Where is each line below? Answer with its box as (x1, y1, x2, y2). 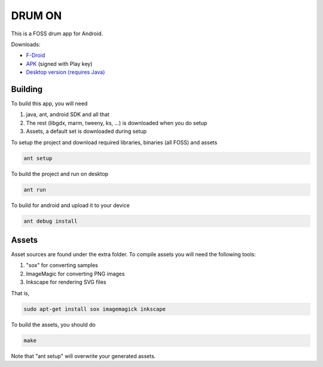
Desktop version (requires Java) (26, 69, 105, 76)
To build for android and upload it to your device (11, 201, 130, 209)
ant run (23, 186, 46, 193)
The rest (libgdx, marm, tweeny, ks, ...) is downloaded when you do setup (26, 119, 208, 126)
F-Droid (26, 51, 45, 59)
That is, (11, 289, 30, 296)
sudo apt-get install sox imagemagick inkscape (23, 305, 166, 313)
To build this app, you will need (11, 100, 88, 107)
